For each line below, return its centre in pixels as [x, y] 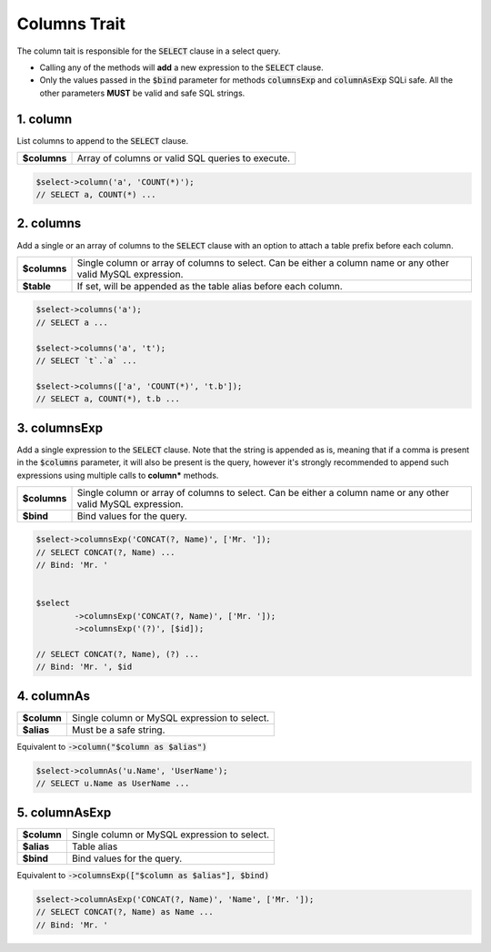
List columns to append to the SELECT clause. [103, 140]
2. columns [49, 223]
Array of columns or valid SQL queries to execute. [184, 158]
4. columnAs [54, 696]
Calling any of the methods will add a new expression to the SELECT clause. [181, 67]
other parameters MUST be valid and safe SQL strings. [142, 93]
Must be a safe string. [118, 730]
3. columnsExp [60, 428]
